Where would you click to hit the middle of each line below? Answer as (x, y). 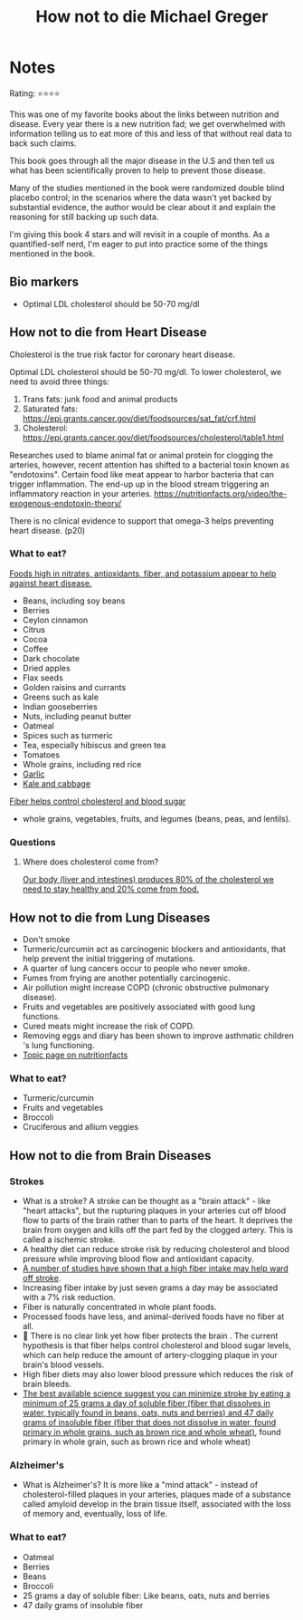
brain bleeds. (47, 1384)
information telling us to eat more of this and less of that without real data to (151, 133)
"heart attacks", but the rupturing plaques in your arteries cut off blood (154, 1210)
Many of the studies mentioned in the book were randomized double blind (147, 188)
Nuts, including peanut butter (77, 716)
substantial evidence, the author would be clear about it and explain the (142, 207)
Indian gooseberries (60, 706)
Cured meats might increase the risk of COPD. (109, 1026)
